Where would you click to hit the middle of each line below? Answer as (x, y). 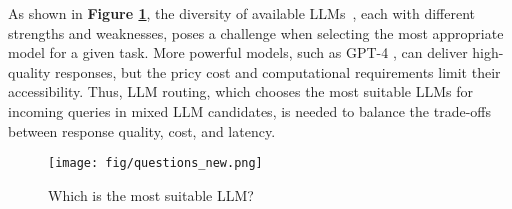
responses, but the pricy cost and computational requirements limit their (278, 71)
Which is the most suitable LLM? (151, 194)
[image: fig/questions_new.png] (155, 163)
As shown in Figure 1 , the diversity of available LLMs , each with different (241, 13)
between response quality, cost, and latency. (142, 130)
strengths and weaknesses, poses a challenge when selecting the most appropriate (256, 32)
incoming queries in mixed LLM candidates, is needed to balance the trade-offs (249, 110)
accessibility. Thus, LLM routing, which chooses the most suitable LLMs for (241, 91)
